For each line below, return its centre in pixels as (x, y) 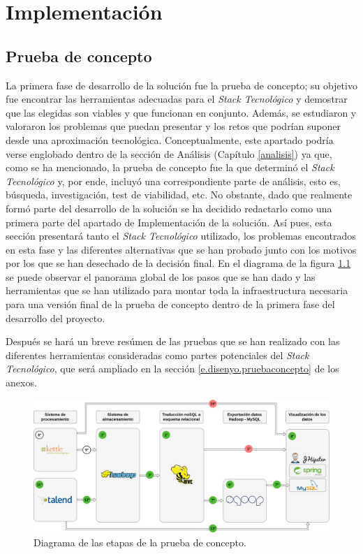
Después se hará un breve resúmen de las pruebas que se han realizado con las (173, 341)
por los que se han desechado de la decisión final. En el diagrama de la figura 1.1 (178, 263)
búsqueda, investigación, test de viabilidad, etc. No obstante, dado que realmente (179, 195)
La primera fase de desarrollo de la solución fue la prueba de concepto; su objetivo (181, 85)
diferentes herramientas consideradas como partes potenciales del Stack (157, 355)
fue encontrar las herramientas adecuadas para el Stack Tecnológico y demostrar (177, 99)
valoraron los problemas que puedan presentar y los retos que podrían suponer (173, 126)
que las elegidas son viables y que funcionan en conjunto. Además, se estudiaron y (181, 112)
